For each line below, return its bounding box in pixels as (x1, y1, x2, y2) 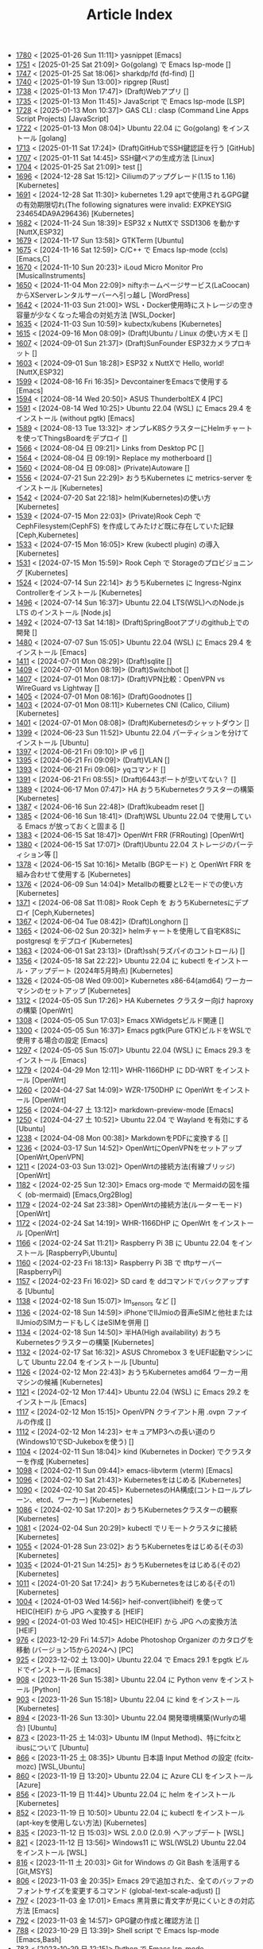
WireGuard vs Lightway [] (15, 684, 100, 693)
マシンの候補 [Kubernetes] (15, 1377, 103, 1386)
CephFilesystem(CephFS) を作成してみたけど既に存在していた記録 (15, 521, 234, 531)
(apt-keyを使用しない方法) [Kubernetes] (15, 1818, 147, 1827)
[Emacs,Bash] (15, 1934, 62, 1944)
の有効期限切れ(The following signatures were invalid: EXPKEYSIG (15, 200, 232, 210)
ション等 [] (22, 850, 58, 859)
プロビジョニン (204, 558, 254, 568)
